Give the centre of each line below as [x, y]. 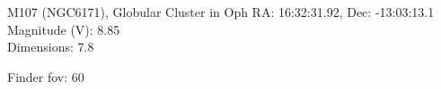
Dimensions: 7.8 [51, 47]
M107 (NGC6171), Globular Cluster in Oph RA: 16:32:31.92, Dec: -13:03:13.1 [221, 12]
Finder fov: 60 [46, 76]
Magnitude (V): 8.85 [64, 29]
